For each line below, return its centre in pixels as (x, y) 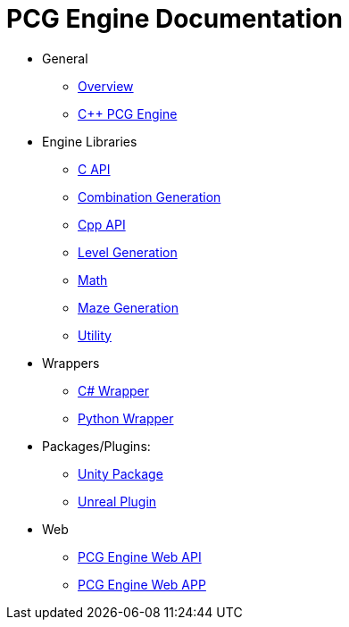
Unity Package (120, 473)
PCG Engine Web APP (142, 584)
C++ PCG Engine (128, 113)
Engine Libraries (90, 141)
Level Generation (128, 252)
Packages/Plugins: (96, 446)
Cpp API (102, 224)
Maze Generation (128, 307)
